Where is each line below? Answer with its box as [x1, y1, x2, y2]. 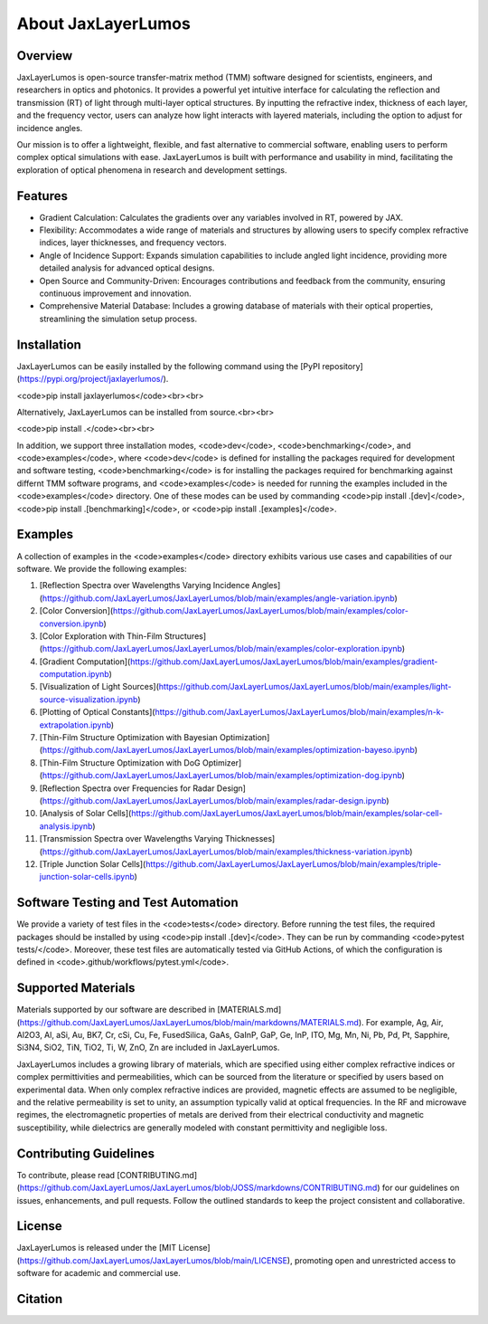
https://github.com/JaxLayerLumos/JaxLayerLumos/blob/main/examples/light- [158, 681, 452, 692]
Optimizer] [202, 757, 242, 768]
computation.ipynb [39, 669, 109, 680]
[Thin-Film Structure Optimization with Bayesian [39, 732, 219, 743]
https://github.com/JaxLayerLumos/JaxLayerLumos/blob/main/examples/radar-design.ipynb [42, 795, 387, 805]
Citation [16, 1291, 63, 1307]
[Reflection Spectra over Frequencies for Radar [39, 783, 215, 794]
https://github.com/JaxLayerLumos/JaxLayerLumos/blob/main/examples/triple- [145, 858, 442, 869]
